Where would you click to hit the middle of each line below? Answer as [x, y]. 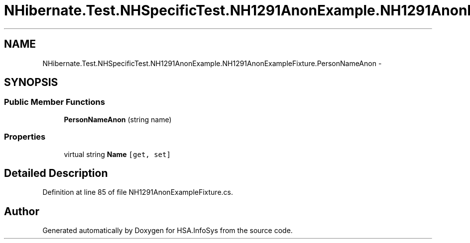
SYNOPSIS [31, 82]
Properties [25, 137]
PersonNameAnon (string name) [118, 119]
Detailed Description [56, 173]
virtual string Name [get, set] [117, 154]
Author [22, 211]
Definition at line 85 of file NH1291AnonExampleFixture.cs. [138, 192]
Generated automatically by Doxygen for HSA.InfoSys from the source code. [168, 231]
